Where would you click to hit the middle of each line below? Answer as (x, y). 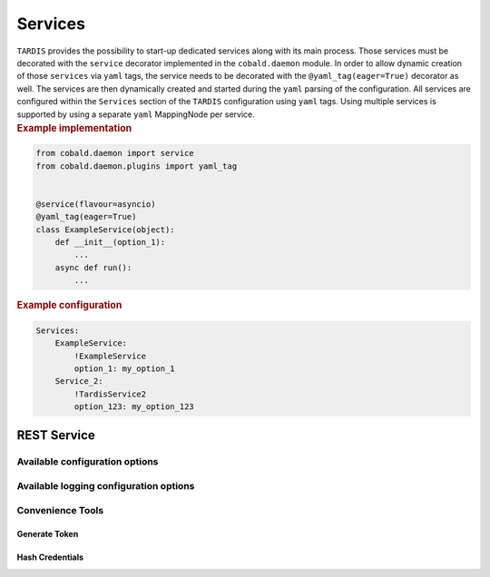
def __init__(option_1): (110, 242)
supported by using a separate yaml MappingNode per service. (136, 114)
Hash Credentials (50, 557)
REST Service (56, 435)
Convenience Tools (60, 510)
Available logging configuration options (106, 486)
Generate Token (48, 534)
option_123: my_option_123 (134, 407)
